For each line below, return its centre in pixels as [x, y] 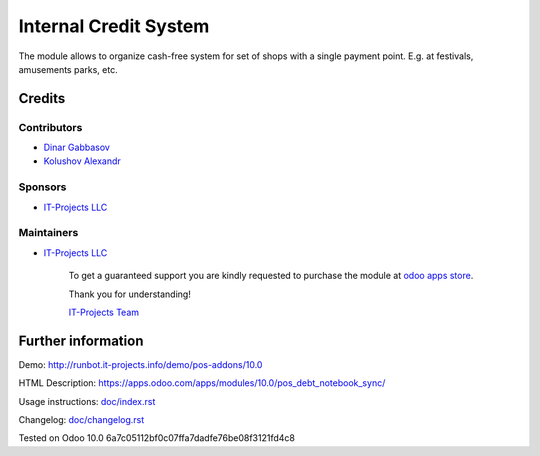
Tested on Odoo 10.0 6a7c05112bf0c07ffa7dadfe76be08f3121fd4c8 [156, 438]
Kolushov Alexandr [82, 161]
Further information [81, 340]
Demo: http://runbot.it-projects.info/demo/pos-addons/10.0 [140, 364]
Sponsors [42, 187]
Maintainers [48, 233]
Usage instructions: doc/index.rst [87, 401]
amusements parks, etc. [68, 69]
